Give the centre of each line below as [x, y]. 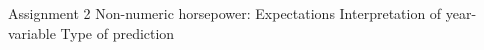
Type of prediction [117, 32]
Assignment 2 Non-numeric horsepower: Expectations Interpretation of [225, 13]
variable [32, 32]
